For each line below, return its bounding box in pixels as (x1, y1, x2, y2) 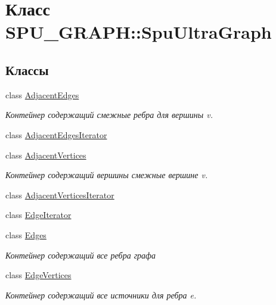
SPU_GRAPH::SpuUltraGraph (5, 20, 272, 44)
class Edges (5, 228, 46, 241)
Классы (5, 60, 49, 79)
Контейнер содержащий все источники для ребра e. (5, 288, 197, 301)
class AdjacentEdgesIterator (5, 128, 107, 141)
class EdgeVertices (5, 269, 72, 281)
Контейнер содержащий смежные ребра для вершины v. (5, 108, 213, 121)
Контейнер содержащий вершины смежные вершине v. (5, 169, 208, 181)
